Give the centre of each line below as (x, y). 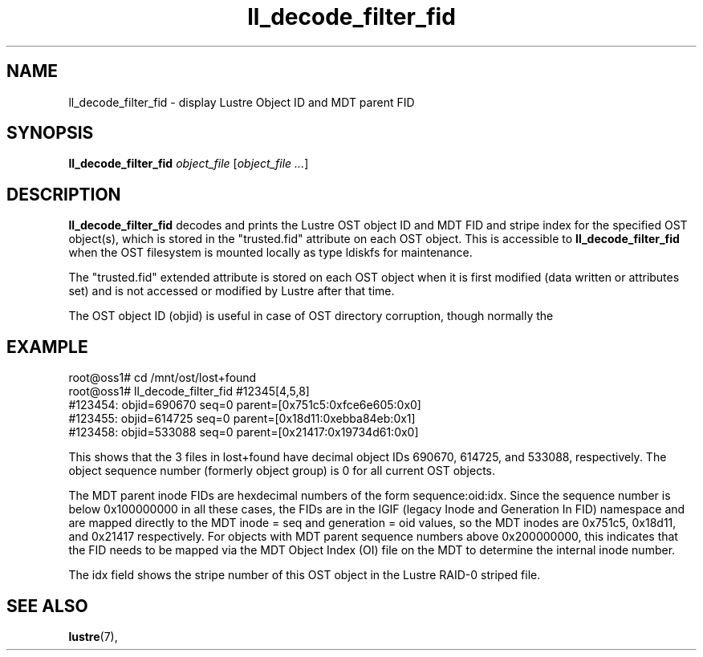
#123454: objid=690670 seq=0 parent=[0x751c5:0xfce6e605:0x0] (245, 405)
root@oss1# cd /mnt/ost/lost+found (163, 378)
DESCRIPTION (64, 194)
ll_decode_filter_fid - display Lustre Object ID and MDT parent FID (242, 102)
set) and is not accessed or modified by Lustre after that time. (232, 291)
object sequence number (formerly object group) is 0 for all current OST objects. (282, 471)
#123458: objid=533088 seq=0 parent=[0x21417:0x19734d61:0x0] (244, 432)
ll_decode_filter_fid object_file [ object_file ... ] (189, 164)
